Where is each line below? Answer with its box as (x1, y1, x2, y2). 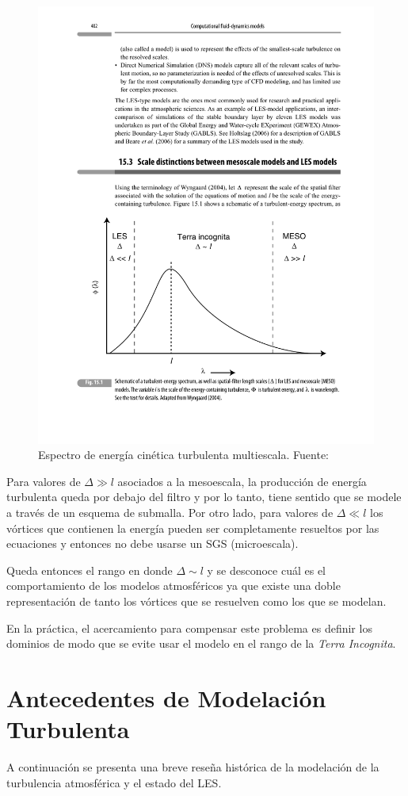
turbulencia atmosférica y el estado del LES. (6, 774, 222, 790)
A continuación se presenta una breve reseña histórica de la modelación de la (6, 759, 379, 775)
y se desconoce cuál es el (207, 561, 326, 578)
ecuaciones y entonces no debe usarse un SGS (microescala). (6, 535, 299, 552)
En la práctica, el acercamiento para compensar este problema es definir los (6, 619, 372, 636)
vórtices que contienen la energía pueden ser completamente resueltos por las (6, 519, 379, 536)
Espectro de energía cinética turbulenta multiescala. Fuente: (38, 446, 329, 463)
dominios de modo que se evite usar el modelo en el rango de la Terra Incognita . (6, 635, 396, 652)
